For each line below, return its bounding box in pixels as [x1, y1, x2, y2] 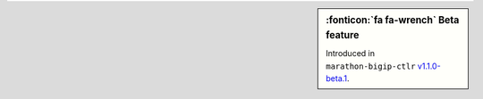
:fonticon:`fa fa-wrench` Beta [326, 14, 460, 26]
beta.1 [326, 72, 348, 84]
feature [326, 29, 360, 41]
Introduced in [326, 48, 376, 59]
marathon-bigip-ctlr [326, 61, 416, 71]
